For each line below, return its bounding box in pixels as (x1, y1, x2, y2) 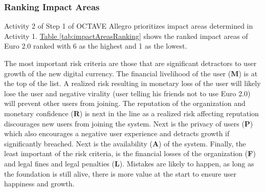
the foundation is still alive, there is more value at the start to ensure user (4, 168, 237, 179)
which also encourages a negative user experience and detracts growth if (4, 128, 230, 139)
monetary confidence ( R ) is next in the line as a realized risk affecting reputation (4, 108, 259, 118)
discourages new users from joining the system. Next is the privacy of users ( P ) (4, 118, 253, 129)
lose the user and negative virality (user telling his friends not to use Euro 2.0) (4, 88, 251, 98)
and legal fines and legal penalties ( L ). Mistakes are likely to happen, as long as (4, 158, 254, 168)
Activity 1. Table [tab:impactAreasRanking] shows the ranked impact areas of (4, 30, 248, 41)
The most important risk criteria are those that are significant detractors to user (4, 58, 257, 68)
